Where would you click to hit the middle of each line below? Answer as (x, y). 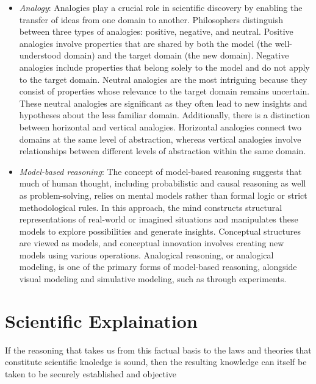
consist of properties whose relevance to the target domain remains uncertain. (164, 91)
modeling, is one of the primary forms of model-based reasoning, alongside (158, 267)
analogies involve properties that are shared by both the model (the (145, 43)
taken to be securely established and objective (91, 373)
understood (40, 55)
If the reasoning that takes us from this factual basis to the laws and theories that (158, 350)
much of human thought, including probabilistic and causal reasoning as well (163, 183)
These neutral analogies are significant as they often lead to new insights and (163, 103)
